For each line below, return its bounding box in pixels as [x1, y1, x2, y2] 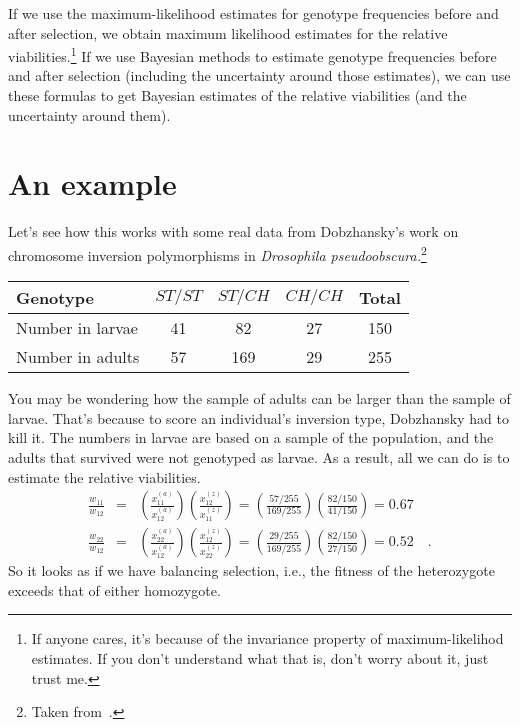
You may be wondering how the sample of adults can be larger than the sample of [8, 388, 511, 409]
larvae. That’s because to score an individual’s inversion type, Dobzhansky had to [8, 407, 509, 428]
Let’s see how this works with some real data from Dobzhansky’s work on [8, 221, 459, 242]
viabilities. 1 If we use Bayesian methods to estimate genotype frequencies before [8, 43, 497, 66]
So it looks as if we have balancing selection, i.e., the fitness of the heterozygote [8, 560, 495, 581]
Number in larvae [16, 316, 138, 340]
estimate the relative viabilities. [8, 466, 201, 487]
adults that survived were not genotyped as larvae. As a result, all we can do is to [8, 446, 510, 467]
